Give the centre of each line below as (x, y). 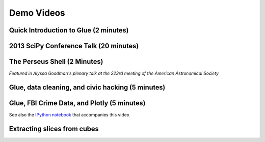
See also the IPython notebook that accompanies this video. (70, 115)
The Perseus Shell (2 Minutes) (56, 62)
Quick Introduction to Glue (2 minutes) (69, 30)
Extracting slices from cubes (54, 128)
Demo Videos (37, 13)
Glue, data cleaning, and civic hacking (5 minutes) (87, 87)
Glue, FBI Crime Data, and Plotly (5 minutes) (77, 103)
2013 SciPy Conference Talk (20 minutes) (74, 46)
